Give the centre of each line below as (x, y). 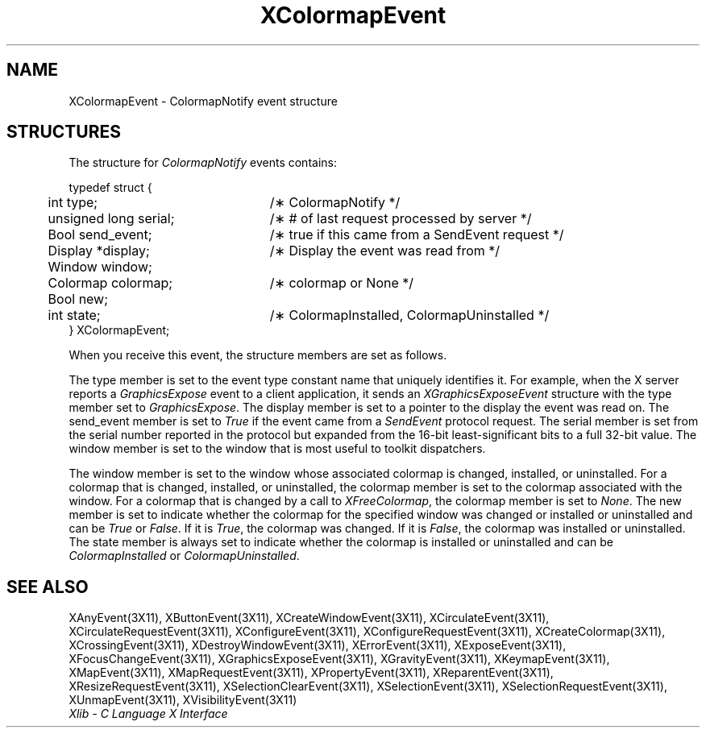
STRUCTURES (64, 132)
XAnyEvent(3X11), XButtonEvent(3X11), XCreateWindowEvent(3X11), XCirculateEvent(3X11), (309, 618)
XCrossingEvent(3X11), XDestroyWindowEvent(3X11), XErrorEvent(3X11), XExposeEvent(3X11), (318, 645)
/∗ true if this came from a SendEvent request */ (417, 235)
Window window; (100, 267)
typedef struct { (110, 188)
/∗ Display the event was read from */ (385, 251)
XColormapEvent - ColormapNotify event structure (203, 101)
